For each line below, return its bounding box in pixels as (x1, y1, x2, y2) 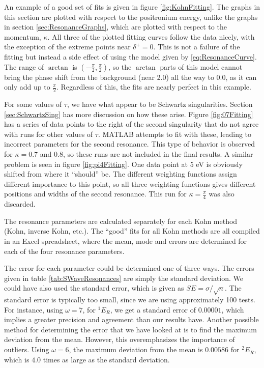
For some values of (4, 98, 62, 109)
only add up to (4, 81, 50, 92)
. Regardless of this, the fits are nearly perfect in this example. (56, 81, 251, 92)
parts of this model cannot (160, 61, 243, 72)
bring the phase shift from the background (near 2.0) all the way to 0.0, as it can (4, 71, 257, 82)
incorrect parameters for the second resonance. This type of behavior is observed (4, 138, 255, 149)
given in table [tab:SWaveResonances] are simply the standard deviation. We (4, 272, 244, 283)
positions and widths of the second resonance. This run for (4, 188, 187, 199)
